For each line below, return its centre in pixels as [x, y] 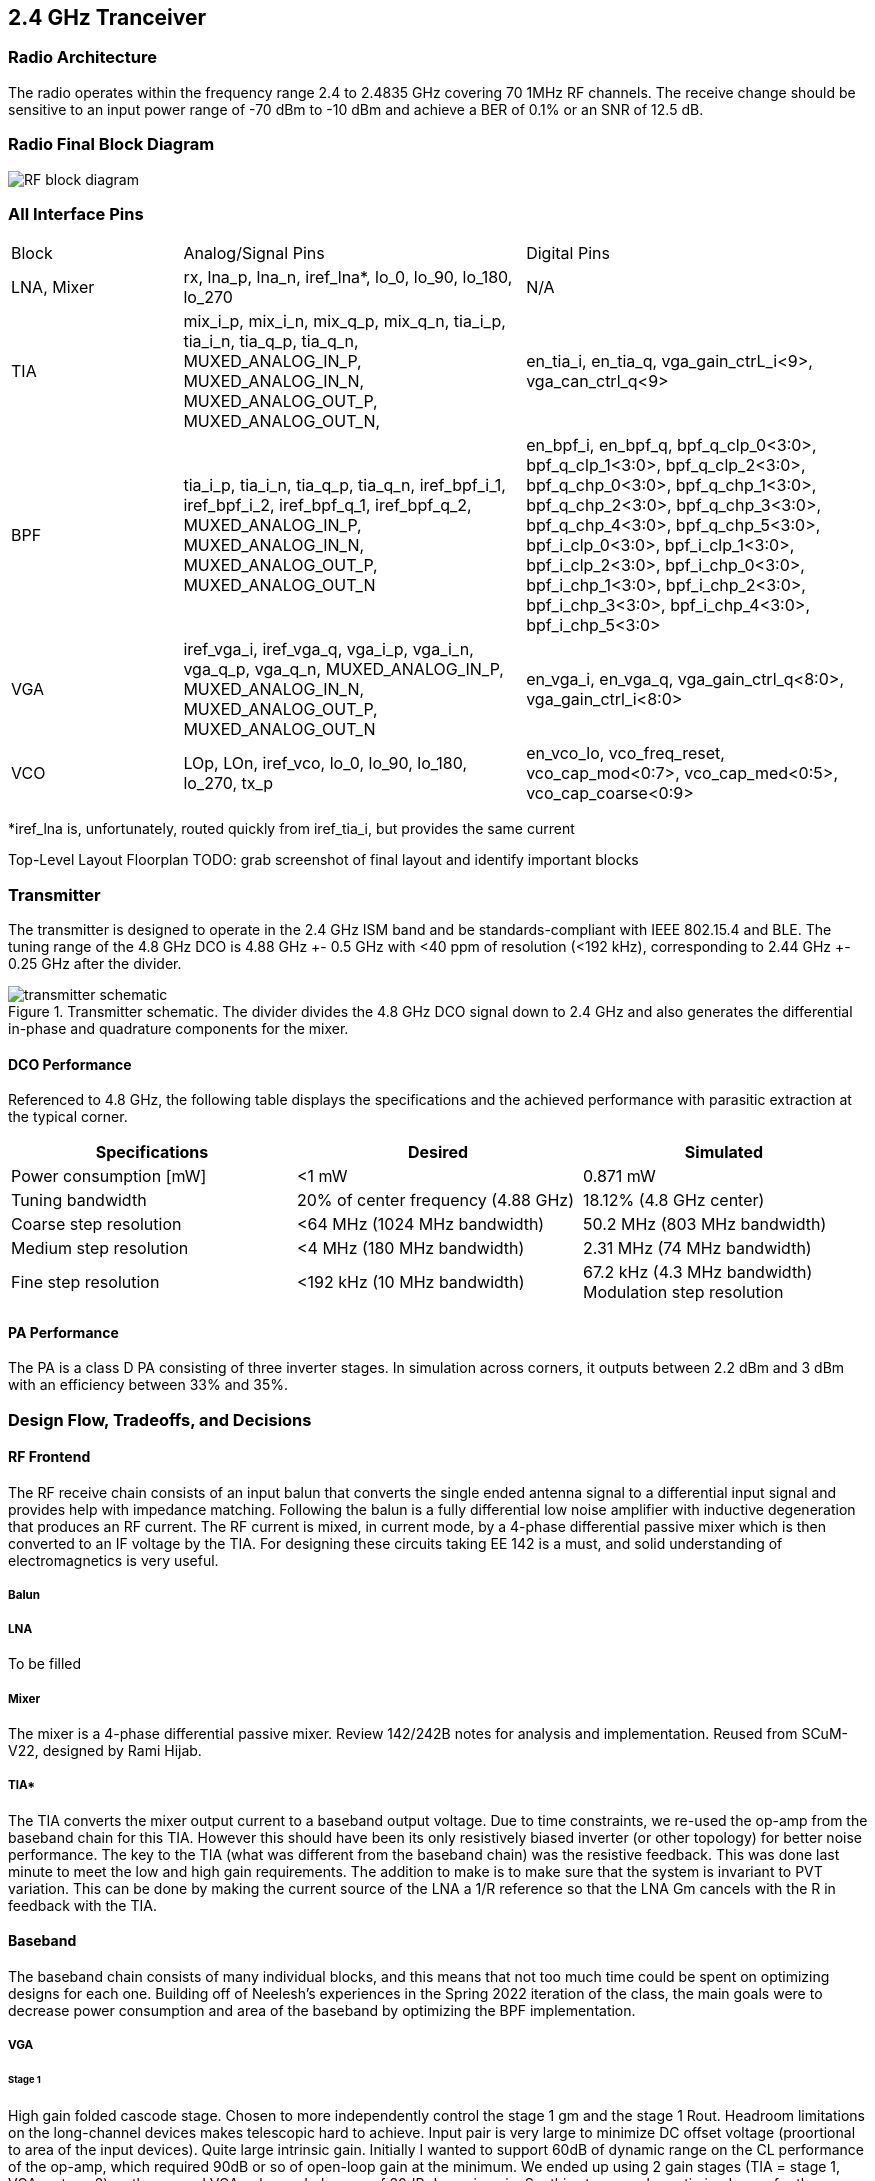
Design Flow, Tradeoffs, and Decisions [160, 1419]
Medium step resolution [100, 1248]
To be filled [45, 1664]
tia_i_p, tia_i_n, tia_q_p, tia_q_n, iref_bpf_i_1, [344, 485]
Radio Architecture [82, 57]
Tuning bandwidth [79, 1200]
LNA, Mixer [53, 287]
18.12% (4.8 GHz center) [673, 1200]
